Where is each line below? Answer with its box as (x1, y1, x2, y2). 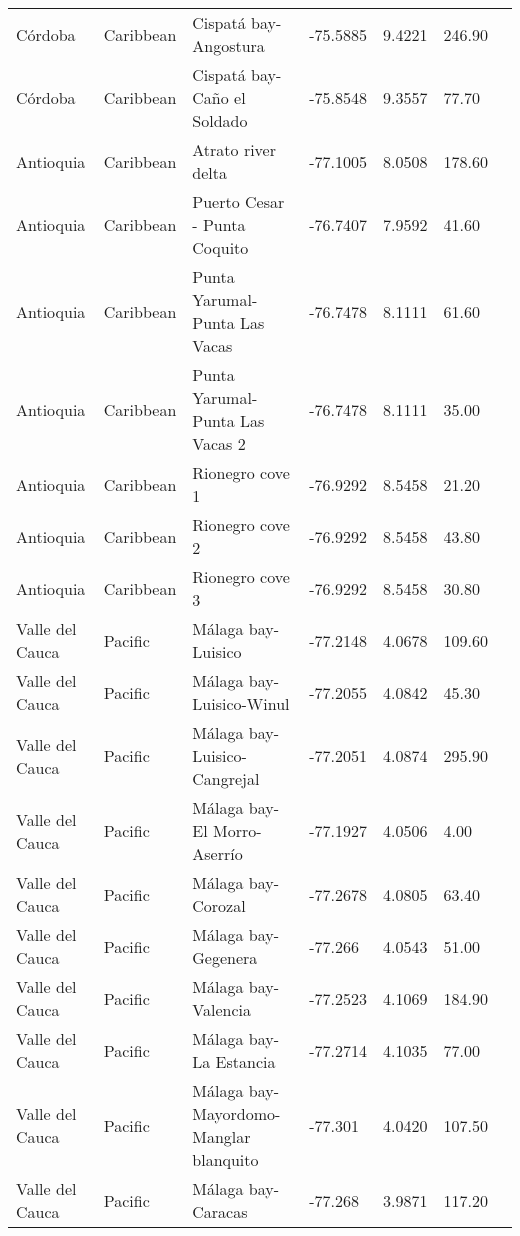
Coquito (192, 236, 249, 259)
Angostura (192, 34, 265, 57)
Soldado (192, 109, 248, 132)
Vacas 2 (192, 432, 246, 455)
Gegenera (192, 946, 258, 969)
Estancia (215, 1050, 276, 1073)
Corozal (192, 894, 246, 917)
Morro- (212, 819, 262, 842)
